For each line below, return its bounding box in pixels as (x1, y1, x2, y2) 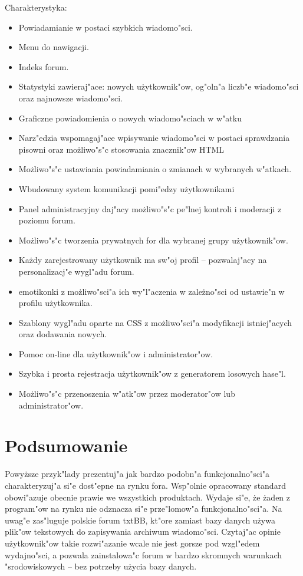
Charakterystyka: (5, 1, 67, 13)
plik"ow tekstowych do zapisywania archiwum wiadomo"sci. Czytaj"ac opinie (5, 525, 281, 538)
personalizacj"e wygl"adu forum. (18, 265, 134, 277)
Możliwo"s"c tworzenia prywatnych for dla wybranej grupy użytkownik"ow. (18, 233, 288, 246)
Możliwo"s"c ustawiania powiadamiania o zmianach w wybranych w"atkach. (18, 163, 292, 175)
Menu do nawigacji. (18, 41, 89, 53)
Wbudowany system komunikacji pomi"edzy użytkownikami (18, 182, 235, 195)
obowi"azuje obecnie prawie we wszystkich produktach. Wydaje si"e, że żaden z (5, 491, 291, 503)
